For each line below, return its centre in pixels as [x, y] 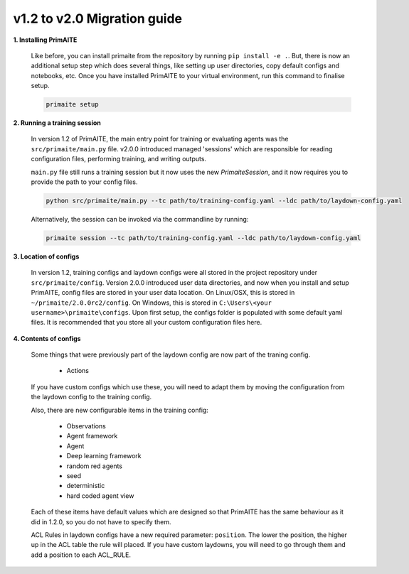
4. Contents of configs [47, 338]
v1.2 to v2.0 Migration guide [98, 18]
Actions [78, 371]
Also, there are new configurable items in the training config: [120, 410]
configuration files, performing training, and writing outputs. [118, 159]
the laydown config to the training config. [91, 397]
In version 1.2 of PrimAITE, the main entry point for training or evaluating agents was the [160, 139]
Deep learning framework [104, 456]
